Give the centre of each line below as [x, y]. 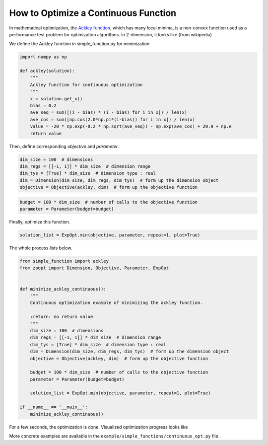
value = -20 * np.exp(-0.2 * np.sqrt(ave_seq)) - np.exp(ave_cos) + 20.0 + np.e [131, 126]
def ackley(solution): [47, 71]
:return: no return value [62, 317]
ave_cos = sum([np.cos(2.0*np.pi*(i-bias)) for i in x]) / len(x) [113, 119]
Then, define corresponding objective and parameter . [64, 146]
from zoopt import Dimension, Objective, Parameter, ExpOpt [94, 268]
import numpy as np [43, 57]
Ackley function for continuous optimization [86, 85]
